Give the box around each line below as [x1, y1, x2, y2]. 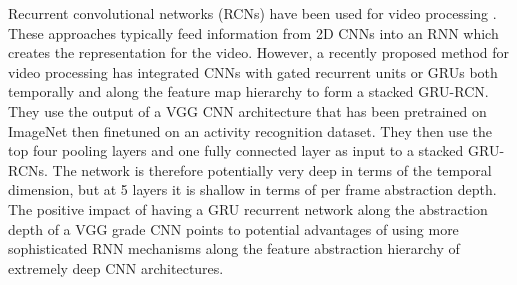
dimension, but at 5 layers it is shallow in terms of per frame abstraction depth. [8, 179, 497, 200]
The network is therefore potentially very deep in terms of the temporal [52, 159, 492, 180]
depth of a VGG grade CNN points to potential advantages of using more [8, 218, 459, 239]
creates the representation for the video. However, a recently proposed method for [8, 42, 510, 63]
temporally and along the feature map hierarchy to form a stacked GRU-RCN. [8, 81, 489, 102]
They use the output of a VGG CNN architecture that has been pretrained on [8, 100, 487, 121]
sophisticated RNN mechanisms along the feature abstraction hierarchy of [8, 238, 460, 259]
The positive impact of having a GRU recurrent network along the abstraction [8, 198, 488, 219]
